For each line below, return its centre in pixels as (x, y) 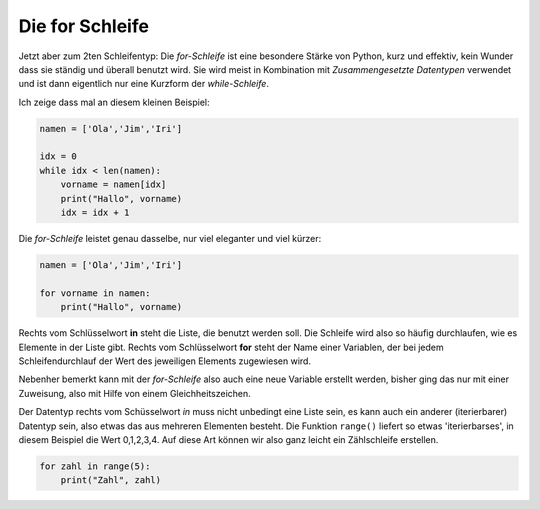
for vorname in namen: (95, 293)
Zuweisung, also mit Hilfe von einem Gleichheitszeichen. (135, 393)
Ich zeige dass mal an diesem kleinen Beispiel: (114, 102)
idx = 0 (58, 156)
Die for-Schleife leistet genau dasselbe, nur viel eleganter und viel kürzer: (170, 239)
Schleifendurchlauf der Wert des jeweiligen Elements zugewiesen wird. (165, 361)
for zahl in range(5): (95, 466)
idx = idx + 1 (95, 213)
